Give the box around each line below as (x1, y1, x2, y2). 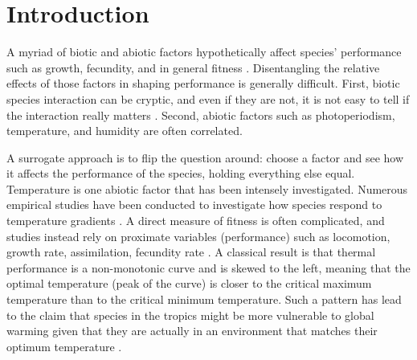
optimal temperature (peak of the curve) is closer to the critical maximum (6, 275, 372, 292)
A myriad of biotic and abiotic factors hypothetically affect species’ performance (6, 43, 402, 60)
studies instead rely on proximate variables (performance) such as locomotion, (6, 227, 390, 244)
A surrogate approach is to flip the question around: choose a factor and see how (6, 149, 404, 166)
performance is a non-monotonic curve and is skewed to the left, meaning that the (6, 259, 411, 276)
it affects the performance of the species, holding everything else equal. (6, 165, 355, 182)
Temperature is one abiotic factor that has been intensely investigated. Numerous (6, 180, 408, 197)
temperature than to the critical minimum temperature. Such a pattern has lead (6, 291, 402, 308)
